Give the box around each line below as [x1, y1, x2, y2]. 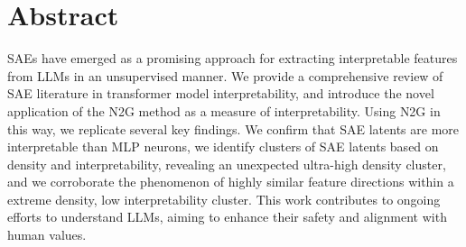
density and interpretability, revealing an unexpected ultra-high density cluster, [7, 154, 446, 173]
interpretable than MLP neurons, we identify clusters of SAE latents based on [7, 137, 439, 156]
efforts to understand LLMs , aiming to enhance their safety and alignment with [7, 207, 447, 226]
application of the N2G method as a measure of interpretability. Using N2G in [7, 101, 441, 120]
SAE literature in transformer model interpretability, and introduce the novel [7, 84, 434, 103]
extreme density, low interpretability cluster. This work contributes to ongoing [7, 189, 441, 208]
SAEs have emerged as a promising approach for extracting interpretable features [7, 49, 458, 68]
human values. [7, 225, 87, 244]
